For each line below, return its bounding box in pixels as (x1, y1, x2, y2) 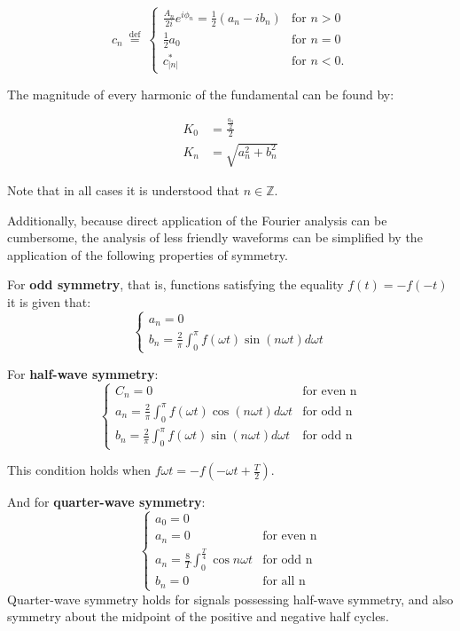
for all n (262, 575, 306, 588)
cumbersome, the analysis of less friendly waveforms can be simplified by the (7, 228, 423, 247)
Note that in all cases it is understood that (7, 181, 240, 199)
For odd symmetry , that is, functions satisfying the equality (7, 275, 344, 294)
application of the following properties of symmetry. (7, 245, 288, 264)
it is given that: (7, 292, 91, 311)
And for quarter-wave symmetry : (7, 493, 206, 511)
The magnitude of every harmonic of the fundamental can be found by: (7, 84, 394, 103)
